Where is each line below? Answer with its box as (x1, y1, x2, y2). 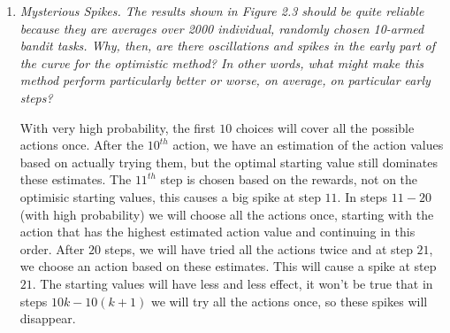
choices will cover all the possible (235, 118, 415, 136)
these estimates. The (19, 170, 132, 189)
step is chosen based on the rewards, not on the (160, 170, 418, 189)
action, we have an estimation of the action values (172, 136, 444, 154)
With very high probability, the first (19, 118, 216, 136)
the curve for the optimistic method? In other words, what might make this (19, 53, 424, 72)
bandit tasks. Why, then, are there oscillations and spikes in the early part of (19, 36, 435, 55)
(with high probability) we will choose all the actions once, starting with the (19, 205, 434, 223)
